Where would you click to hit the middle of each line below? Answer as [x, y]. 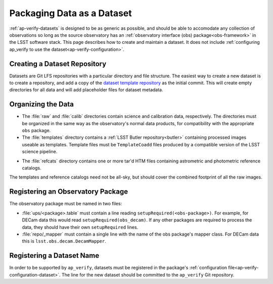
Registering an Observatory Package [69, 192]
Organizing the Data [42, 104]
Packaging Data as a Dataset [71, 13]
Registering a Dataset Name [54, 255]
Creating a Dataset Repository [58, 64]
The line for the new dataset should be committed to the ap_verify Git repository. [148, 274]
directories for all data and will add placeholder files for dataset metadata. [86, 90]
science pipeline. [40, 152]
